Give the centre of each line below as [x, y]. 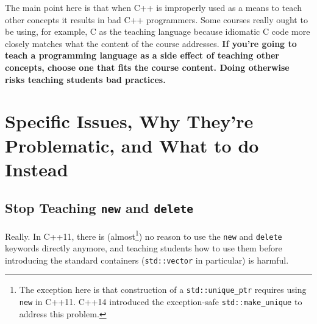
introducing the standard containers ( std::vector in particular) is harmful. [147, 260]
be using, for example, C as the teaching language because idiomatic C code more [158, 31]
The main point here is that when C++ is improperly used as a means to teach [153, 7]
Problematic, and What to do [132, 145]
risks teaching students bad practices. [85, 79]
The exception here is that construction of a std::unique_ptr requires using [163, 290]
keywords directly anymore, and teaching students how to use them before [144, 248]
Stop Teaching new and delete [99, 208]
